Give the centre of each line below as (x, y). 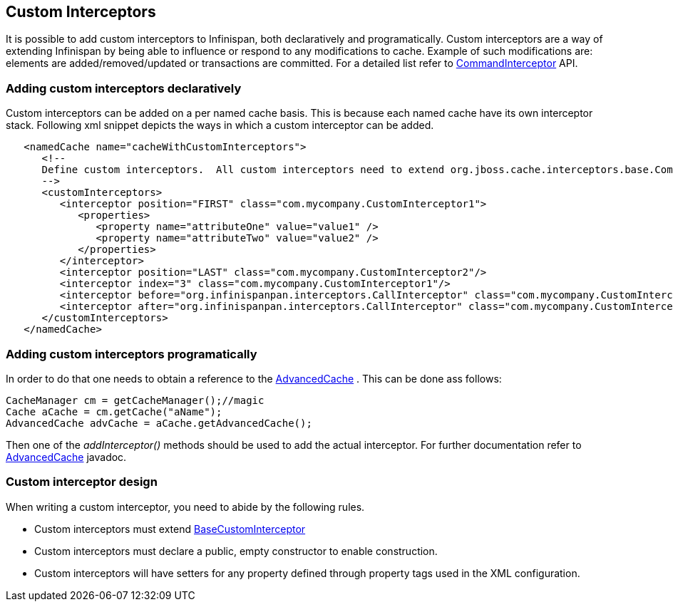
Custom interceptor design (82, 482)
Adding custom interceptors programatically (132, 354)
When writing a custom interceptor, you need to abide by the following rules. (185, 507)
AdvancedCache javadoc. (66, 457)
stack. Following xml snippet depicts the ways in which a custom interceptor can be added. (220, 125)
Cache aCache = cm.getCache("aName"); (114, 411)
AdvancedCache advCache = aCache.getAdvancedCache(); (159, 423)
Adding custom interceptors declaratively (124, 88)
